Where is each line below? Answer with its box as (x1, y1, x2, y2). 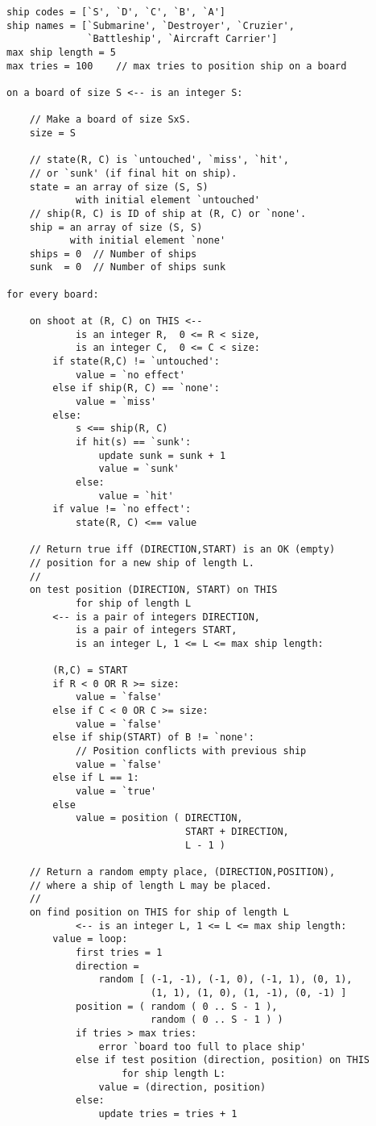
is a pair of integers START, (75, 624, 238, 636)
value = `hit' (98, 490, 174, 502)
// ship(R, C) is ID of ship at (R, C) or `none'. (29, 207, 307, 219)
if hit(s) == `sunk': (75, 436, 192, 448)
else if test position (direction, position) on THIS (75, 1054, 370, 1066)
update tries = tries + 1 (98, 1107, 238, 1120)
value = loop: (52, 933, 128, 945)
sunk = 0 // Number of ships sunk (29, 261, 226, 273)
